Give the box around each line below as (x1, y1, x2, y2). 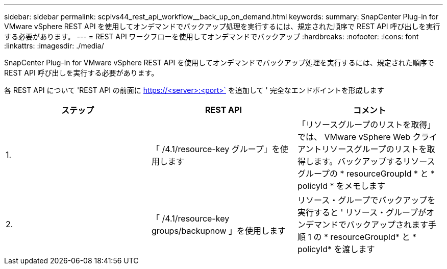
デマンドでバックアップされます (305, 219, 428, 230)
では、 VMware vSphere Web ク (297, 132, 421, 142)
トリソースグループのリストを (313, 144, 427, 154)
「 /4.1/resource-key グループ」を (151, 144, 280, 154)
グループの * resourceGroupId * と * (297, 168, 435, 179)
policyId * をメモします (297, 181, 386, 191)
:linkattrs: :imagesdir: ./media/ (4, 41, 104, 50)
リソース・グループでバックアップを (297, 195, 436, 205)
